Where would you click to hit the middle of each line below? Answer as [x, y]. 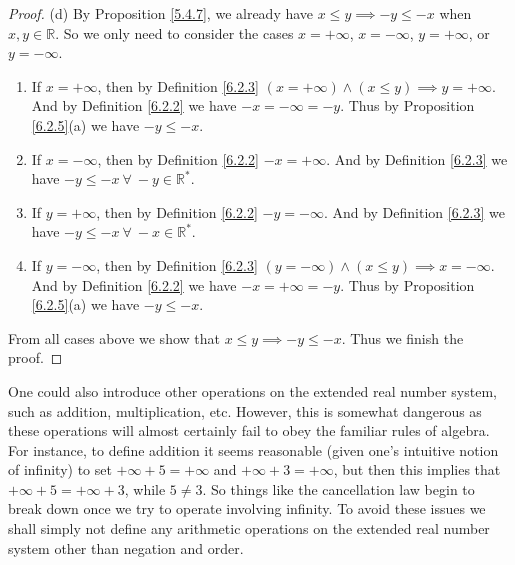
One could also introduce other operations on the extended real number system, [252, 390]
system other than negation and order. [126, 547]
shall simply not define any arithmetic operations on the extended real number [249, 528]
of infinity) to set [60, 469]
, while [145, 488]
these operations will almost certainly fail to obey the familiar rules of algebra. [249, 430]
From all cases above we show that [114, 337]
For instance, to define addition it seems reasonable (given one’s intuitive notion [253, 449]
